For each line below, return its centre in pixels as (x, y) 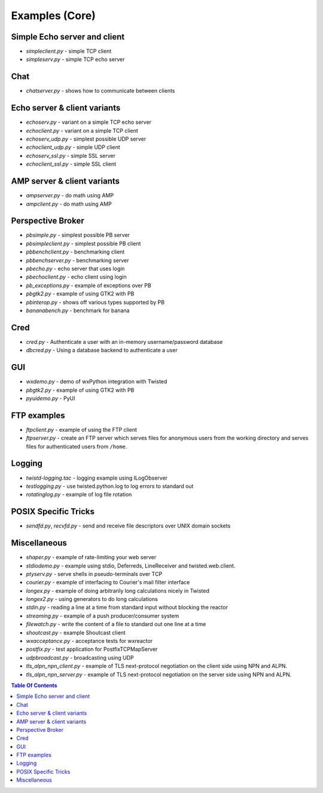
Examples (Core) (53, 16)
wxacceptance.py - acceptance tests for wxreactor (89, 641)
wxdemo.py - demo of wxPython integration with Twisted (97, 382)
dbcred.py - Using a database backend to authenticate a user (102, 350)
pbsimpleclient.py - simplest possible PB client (83, 243)
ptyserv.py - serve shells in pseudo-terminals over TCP (94, 574)
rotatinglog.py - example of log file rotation (79, 495)
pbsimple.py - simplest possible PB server (78, 235)
